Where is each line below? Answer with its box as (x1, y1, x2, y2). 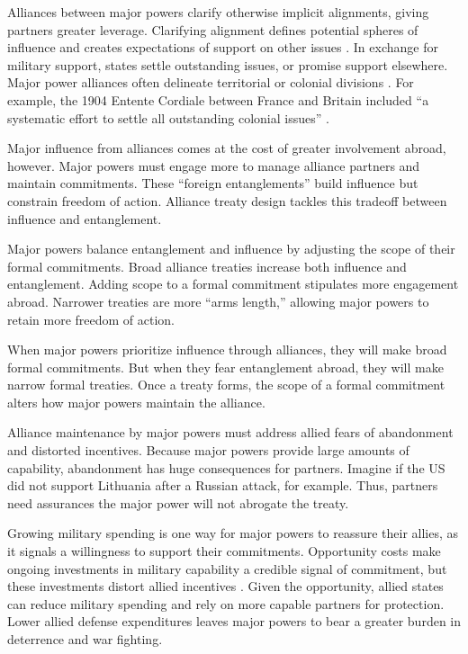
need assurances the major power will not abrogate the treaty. (7, 493, 349, 512)
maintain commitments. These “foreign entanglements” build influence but (7, 174, 418, 193)
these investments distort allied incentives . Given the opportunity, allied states (7, 577, 444, 596)
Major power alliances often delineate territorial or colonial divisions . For (7, 73, 414, 92)
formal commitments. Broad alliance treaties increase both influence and (7, 256, 407, 275)
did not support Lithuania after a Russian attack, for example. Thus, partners (7, 476, 438, 495)
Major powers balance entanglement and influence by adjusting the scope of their (7, 239, 455, 258)
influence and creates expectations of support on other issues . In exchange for (7, 38, 438, 57)
